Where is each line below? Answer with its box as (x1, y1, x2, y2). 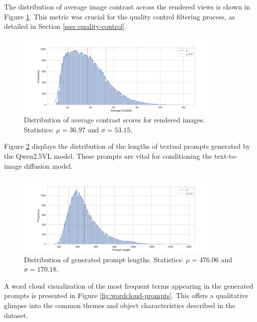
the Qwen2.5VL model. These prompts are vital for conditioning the (4, 150, 212, 161)
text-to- (214, 150, 238, 161)
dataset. (4, 310, 28, 320)
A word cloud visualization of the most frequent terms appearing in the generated (4, 280, 254, 291)
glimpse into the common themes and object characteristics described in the (4, 300, 236, 310)
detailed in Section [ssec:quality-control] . (4, 21, 127, 31)
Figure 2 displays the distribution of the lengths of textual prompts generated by (4, 141, 251, 151)
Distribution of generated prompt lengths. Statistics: (24, 254, 184, 264)
